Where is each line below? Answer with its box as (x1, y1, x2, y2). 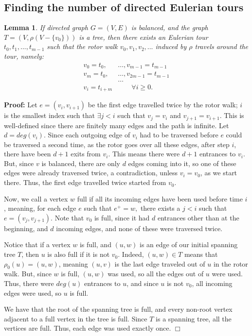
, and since (126, 278, 159, 288)
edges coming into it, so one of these (128, 158, 236, 168)
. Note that (51, 212, 84, 222)
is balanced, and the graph (131, 22, 208, 33)
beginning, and (4, 223, 48, 233)
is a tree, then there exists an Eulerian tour (79, 32, 208, 42)
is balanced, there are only (41, 158, 120, 168)
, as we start (200, 168, 237, 178)
